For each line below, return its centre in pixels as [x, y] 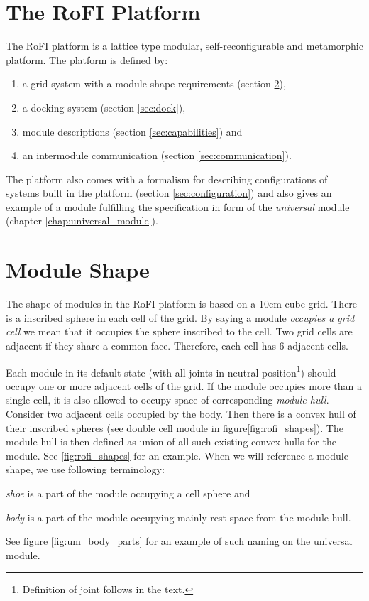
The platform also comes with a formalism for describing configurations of [167, 179]
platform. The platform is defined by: [87, 59]
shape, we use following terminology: [85, 469]
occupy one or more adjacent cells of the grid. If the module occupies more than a [184, 385]
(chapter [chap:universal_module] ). [82, 221]
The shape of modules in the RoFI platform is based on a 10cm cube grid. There [182, 304]
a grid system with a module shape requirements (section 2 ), [154, 83]
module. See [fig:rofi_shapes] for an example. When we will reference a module [177, 455]
